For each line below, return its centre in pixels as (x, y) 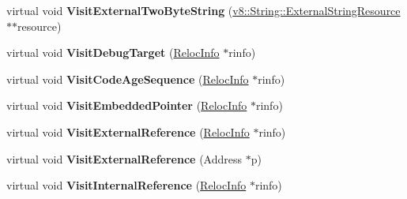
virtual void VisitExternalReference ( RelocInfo (128, 131)
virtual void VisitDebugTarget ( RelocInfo (113, 53)
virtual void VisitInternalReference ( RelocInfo (126, 185)
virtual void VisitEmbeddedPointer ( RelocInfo (127, 105)
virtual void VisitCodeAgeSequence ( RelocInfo (128, 79)
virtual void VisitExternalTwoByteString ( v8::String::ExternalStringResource (203, 10)
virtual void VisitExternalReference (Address (124, 158)
